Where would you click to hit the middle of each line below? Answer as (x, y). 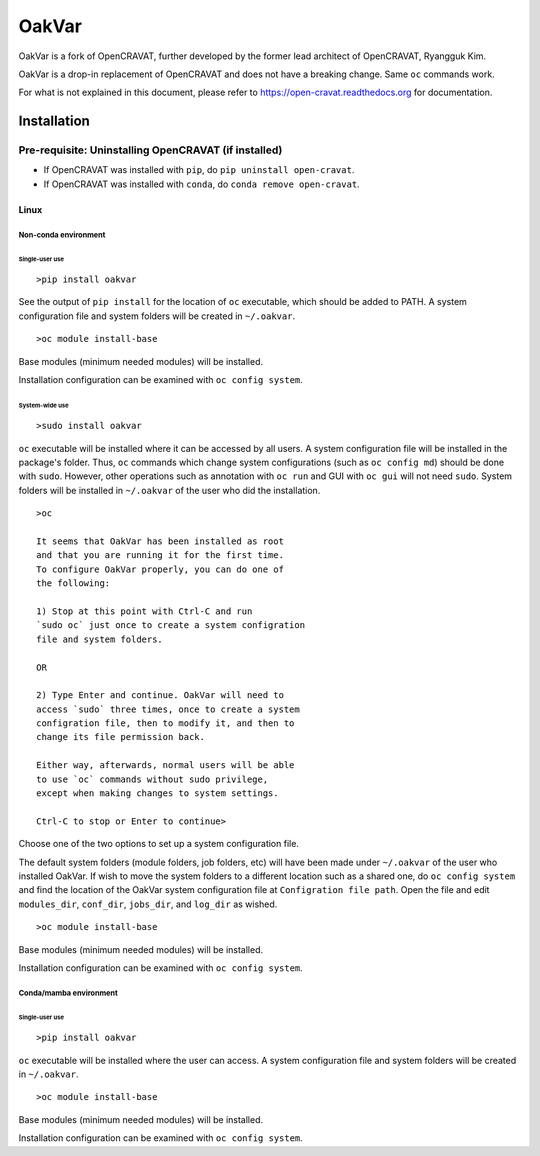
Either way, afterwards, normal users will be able (165, 765)
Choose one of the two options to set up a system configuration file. (159, 844)
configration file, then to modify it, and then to (165, 723)
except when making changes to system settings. (157, 793)
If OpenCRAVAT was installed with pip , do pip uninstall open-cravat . (199, 170)
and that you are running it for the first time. (160, 555)
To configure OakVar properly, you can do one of (160, 569)
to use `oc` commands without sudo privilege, (152, 779)
